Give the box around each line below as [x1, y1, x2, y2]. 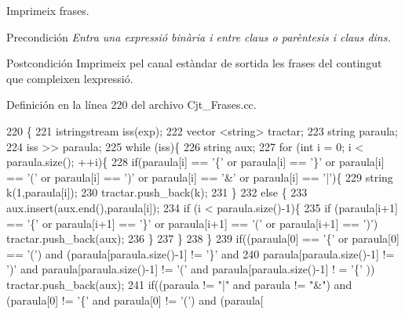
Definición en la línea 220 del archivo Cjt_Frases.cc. [6, 96, 257, 113]
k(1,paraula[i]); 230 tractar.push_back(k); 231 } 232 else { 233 [6, 184, 308, 200]
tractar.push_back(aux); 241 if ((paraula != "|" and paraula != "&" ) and [6, 276, 352, 292]
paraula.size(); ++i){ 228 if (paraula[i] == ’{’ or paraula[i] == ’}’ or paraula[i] [6, 153, 385, 170]
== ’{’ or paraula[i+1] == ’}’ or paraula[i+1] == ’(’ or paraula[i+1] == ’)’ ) [6, 215, 378, 231]
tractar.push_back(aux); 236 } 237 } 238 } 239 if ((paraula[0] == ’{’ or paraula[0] [6, 230, 400, 247]
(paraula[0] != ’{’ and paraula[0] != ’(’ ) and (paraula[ [6, 291, 264, 308]
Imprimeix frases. [6, 2, 89, 18]
